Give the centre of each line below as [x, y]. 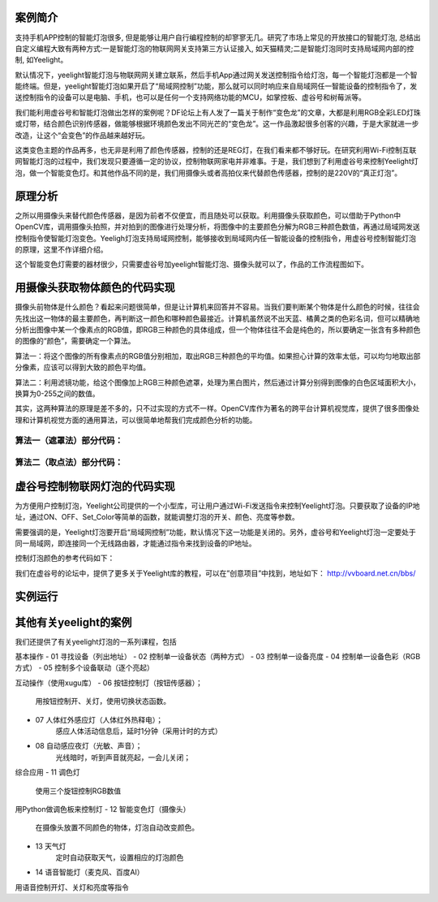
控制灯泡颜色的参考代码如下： [65, 558]
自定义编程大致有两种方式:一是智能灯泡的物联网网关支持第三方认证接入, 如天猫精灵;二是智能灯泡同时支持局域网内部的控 [215, 48]
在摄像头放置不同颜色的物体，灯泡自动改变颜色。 [117, 827]
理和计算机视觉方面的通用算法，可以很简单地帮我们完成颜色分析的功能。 [136, 420]
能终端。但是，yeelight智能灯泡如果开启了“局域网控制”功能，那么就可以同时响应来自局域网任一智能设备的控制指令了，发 [216, 86]
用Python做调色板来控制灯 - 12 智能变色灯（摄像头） [103, 809]
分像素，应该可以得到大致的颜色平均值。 [82, 367]
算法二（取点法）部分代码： [69, 463]
